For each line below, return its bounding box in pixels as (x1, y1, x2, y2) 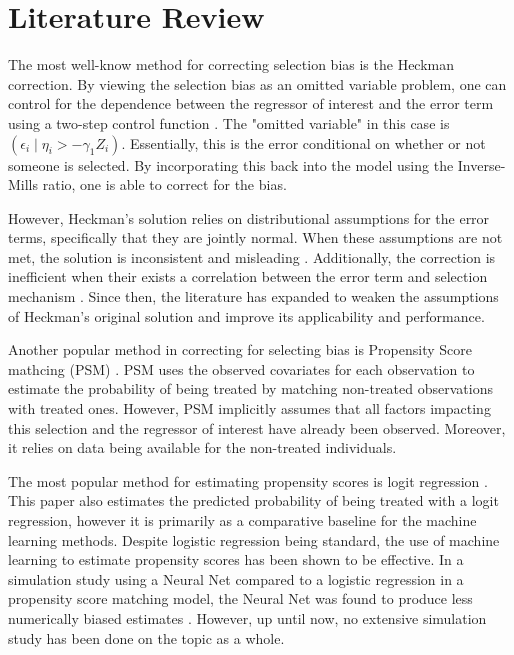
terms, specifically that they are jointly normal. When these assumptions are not (8, 227, 503, 248)
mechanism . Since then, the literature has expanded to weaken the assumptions (8, 286, 499, 307)
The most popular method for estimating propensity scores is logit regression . (8, 470, 488, 491)
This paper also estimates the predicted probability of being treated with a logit (8, 490, 499, 511)
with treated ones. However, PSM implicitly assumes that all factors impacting (8, 398, 491, 419)
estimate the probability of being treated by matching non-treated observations (8, 378, 493, 399)
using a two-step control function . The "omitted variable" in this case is (8, 112, 450, 133)
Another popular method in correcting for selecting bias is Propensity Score (8, 339, 472, 360)
